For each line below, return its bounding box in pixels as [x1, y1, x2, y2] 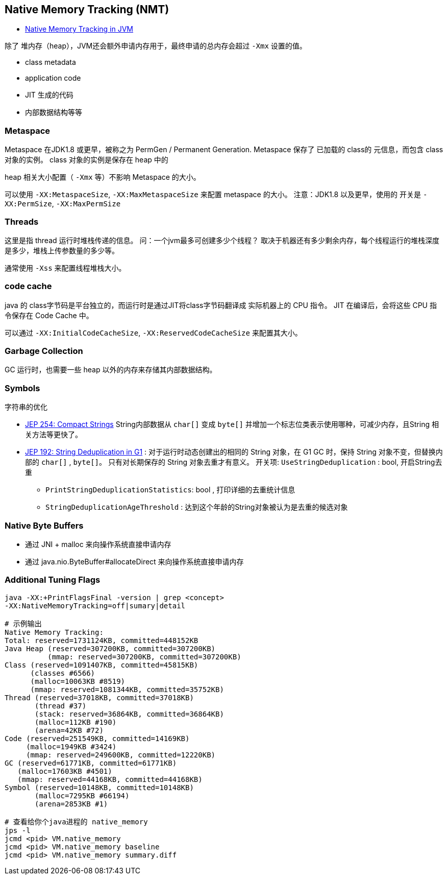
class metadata [25, 58, 76, 67]
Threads [5, 216, 39, 227]
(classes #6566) [30, 669, 95, 677]
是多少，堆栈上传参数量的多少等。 [5, 246, 119, 255]
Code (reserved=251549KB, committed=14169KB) [5, 734, 190, 743]
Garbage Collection [5, 346, 83, 357]
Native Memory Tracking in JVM [25, 25, 133, 34]
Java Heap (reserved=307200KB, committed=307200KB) [5, 644, 216, 653]
